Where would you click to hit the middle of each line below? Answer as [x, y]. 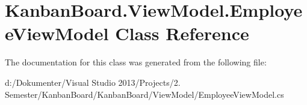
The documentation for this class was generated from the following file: [136, 62]
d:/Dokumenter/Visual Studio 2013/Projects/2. [93, 82]
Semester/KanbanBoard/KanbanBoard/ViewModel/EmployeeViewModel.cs [144, 94]
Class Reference [182, 33]
